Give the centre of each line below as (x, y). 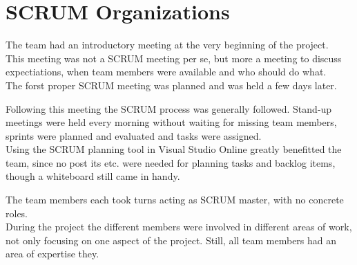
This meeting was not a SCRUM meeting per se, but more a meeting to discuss (174, 58)
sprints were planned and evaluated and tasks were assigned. (134, 135)
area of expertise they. (52, 254)
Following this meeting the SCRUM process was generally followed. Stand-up (169, 108)
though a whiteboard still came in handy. (93, 176)
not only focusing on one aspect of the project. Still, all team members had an (171, 240)
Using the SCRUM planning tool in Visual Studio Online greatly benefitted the (174, 149)
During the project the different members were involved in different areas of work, (179, 227)
